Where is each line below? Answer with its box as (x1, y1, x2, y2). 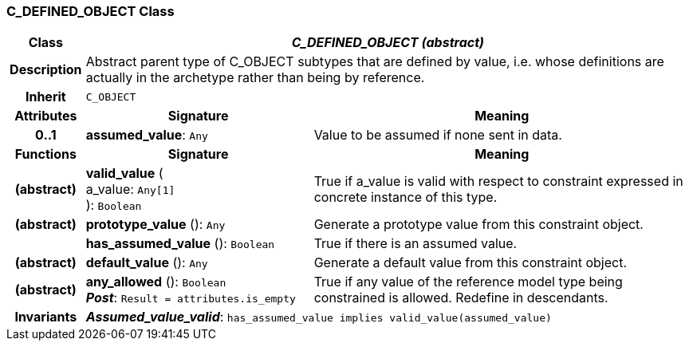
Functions (14, 146, 77, 163)
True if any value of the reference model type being (313, 274, 623, 290)
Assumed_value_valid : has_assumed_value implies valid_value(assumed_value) (85, 309, 552, 325)
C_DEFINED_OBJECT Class (6, 3, 175, 19)
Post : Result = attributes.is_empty (85, 290, 296, 306)
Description (10, 61, 82, 78)
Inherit (25, 89, 66, 105)
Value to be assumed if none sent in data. (313, 127, 562, 144)
